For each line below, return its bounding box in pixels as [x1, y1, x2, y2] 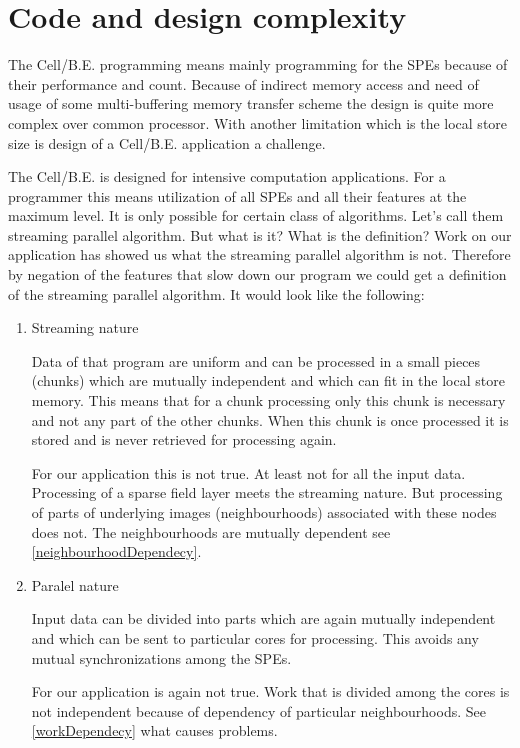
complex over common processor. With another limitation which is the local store [8, 112, 508, 133]
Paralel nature [31, 574, 119, 595]
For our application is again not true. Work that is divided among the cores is [31, 681, 510, 702]
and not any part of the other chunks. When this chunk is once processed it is [31, 409, 509, 430]
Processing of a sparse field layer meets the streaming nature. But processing [31, 482, 503, 503]
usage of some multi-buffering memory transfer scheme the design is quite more [8, 93, 494, 114]
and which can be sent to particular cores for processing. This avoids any [31, 627, 479, 648]
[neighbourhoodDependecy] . [31, 541, 202, 562]
